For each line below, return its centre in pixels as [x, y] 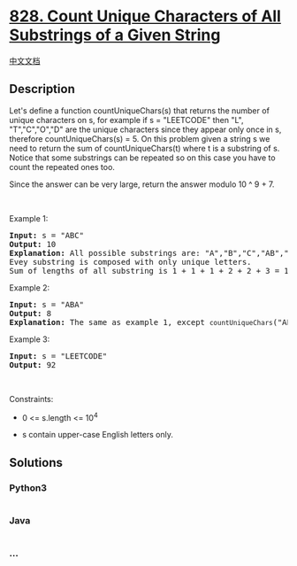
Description [42, 89]
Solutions [36, 462]
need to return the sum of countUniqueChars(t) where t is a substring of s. [145, 148]
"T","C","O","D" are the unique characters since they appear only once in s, [145, 129]
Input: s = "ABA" [46, 304]
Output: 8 [30, 313]
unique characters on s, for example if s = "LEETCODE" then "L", [127, 120]
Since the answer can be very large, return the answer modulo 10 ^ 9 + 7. [142, 184]
